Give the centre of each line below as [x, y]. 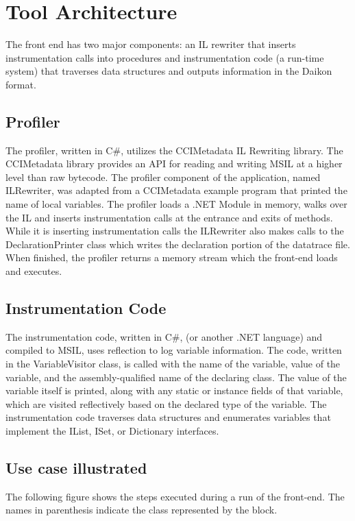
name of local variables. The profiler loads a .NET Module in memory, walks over [176, 204]
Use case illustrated [76, 467]
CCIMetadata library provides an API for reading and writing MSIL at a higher [174, 163]
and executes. [34, 271]
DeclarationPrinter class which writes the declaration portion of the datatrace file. [178, 244]
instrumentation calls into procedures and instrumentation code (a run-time [165, 57]
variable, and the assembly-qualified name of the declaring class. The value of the [176, 377]
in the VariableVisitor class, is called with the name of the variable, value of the [173, 364]
